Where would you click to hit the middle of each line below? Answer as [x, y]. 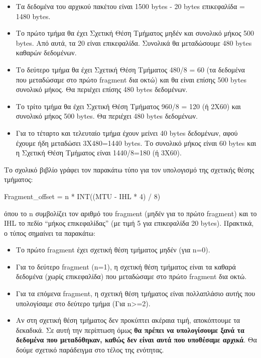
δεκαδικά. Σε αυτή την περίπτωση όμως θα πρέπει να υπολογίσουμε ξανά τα [130, 330]
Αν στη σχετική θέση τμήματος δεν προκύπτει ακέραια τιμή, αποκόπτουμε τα [128, 320]
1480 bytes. [33, 16]
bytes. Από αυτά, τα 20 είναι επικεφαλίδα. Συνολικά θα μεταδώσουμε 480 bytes [134, 42]
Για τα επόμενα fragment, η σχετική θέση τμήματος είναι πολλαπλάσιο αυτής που [136, 293]
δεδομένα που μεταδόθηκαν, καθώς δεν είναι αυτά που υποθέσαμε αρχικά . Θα [136, 340]
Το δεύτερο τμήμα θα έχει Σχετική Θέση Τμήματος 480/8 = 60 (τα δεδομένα [130, 69]
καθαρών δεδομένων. [46, 53]
